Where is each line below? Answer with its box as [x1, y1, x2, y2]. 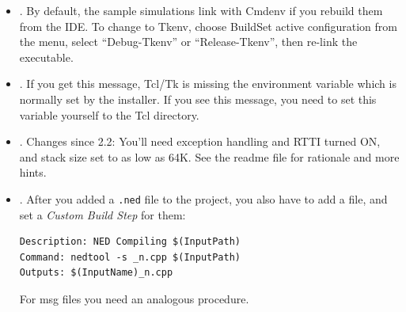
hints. [19, 164, 47, 181]
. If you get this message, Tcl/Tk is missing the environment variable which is [19, 75, 397, 92]
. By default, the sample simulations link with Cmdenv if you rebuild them [19, 2, 383, 18]
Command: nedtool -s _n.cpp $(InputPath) [19, 251, 241, 263]
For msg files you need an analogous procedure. [19, 290, 249, 306]
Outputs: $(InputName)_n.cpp [19, 267, 173, 279]
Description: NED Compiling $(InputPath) [19, 236, 241, 248]
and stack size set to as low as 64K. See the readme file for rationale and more [19, 148, 400, 165]
